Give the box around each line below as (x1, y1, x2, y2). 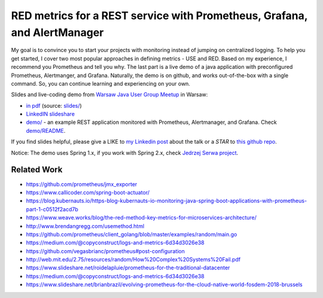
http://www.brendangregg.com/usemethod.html (26, 222, 145, 230)
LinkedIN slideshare (26, 111, 75, 118)
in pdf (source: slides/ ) (26, 102, 82, 109)
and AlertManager (11, 26, 104, 39)
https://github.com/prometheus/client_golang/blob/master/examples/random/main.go (26, 230, 237, 238)
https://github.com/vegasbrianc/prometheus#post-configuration (26, 247, 185, 254)
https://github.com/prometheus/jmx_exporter (26, 180, 138, 188)
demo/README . (26, 127, 66, 134)
